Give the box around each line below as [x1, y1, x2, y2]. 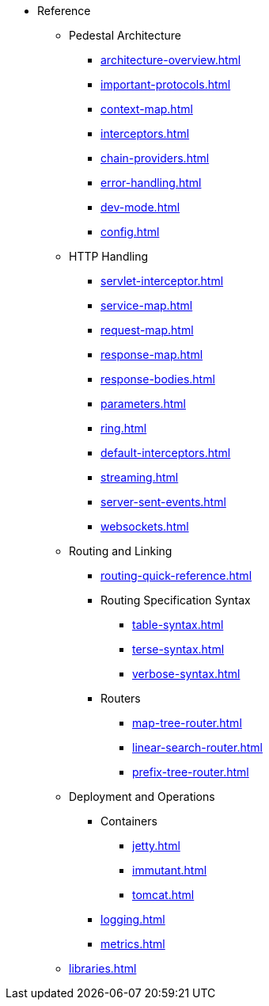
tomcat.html [132, 888, 195, 901]
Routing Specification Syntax [100, 593, 251, 607]
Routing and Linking [69, 544, 172, 558]
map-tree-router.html [132, 716, 242, 730]
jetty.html [132, 839, 180, 852]
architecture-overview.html [100, 53, 241, 67]
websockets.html [100, 520, 189, 533]
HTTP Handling [69, 250, 149, 263]
